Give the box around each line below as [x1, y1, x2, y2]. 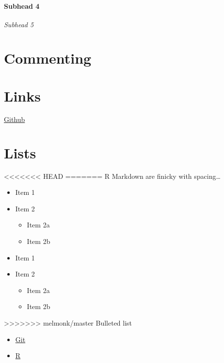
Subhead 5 [4, 19, 34, 29]
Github [4, 114, 25, 124]
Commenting [4, 48, 92, 68]
